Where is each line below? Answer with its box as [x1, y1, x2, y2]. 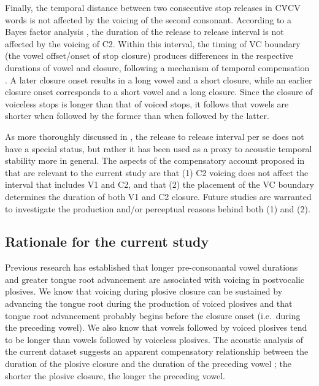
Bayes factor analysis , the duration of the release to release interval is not [5, 25, 284, 38]
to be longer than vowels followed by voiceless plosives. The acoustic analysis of [5, 333, 303, 345]
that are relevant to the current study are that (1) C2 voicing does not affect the [5, 166, 309, 179]
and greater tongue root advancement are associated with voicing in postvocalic [5, 272, 305, 285]
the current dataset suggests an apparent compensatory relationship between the [5, 345, 309, 358]
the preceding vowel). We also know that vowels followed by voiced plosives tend [5, 321, 307, 334]
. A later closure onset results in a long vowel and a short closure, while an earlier [5, 73, 312, 86]
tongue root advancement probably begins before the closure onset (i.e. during [5, 309, 301, 322]
